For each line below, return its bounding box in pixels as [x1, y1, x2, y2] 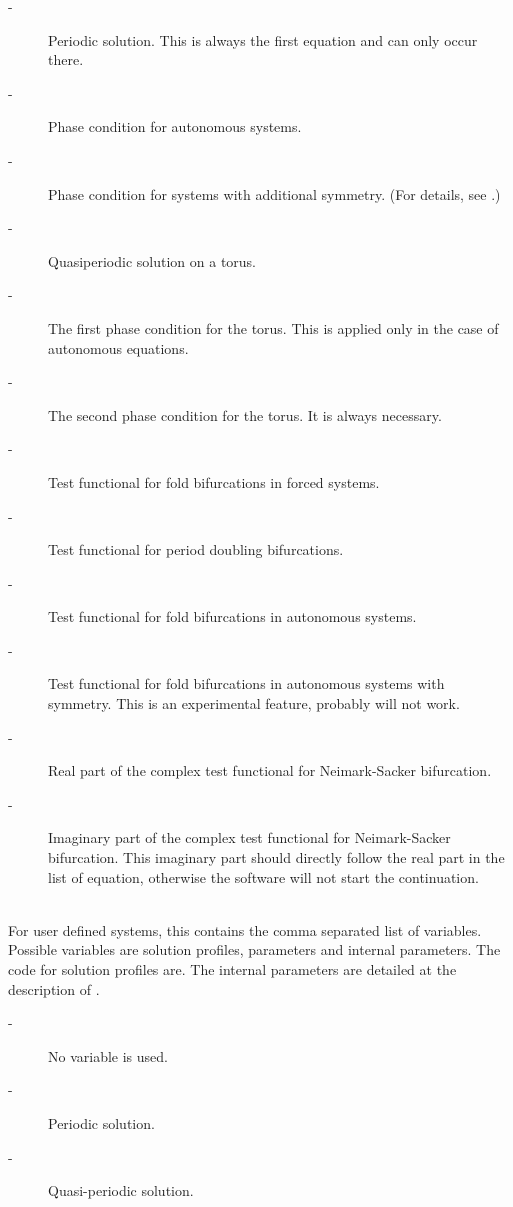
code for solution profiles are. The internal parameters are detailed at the [8, 959, 457, 979]
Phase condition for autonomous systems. [48, 116, 302, 137]
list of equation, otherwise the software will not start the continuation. [48, 866, 479, 887]
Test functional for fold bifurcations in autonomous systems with [48, 673, 445, 694]
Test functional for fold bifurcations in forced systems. [48, 471, 380, 492]
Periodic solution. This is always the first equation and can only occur [48, 29, 478, 50]
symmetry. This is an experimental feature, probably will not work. [48, 693, 460, 714]
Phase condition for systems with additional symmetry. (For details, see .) [48, 183, 501, 204]
